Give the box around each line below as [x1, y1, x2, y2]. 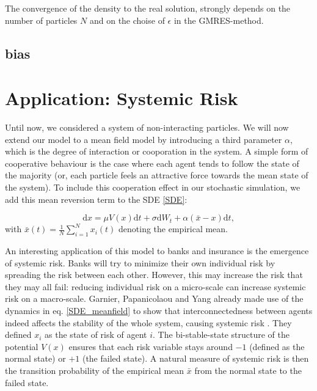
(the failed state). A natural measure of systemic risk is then [82, 352, 309, 365]
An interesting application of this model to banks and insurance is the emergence [5, 244, 309, 257]
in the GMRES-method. [173, 13, 264, 26]
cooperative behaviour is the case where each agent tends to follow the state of [5, 156, 299, 169]
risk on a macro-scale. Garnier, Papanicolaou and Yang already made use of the [5, 292, 304, 305]
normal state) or [5, 352, 66, 365]
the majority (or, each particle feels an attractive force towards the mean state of [5, 169, 308, 181]
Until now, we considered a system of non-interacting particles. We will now [5, 121, 289, 134]
